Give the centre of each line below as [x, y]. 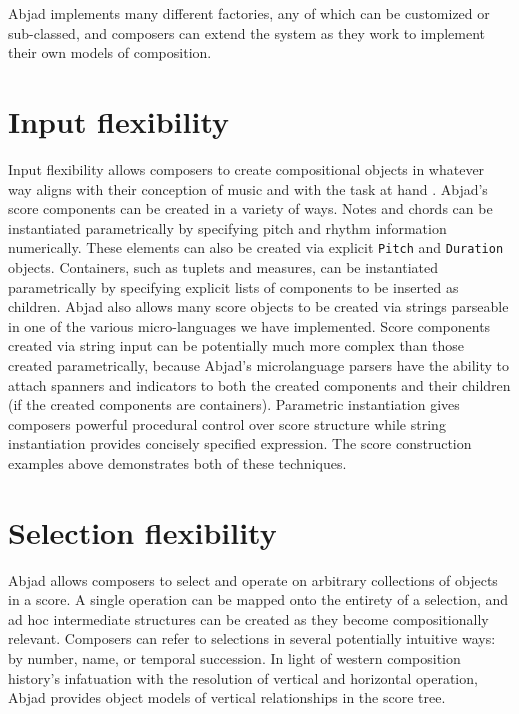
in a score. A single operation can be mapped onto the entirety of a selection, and [258, 599]
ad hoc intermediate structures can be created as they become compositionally [248, 618]
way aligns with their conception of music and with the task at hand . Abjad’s [248, 188]
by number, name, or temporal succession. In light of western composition [234, 657]
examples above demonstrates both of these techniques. [177, 462]
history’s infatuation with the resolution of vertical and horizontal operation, [243, 677]
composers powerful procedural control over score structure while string [227, 423]
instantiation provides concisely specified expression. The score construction [240, 443]
